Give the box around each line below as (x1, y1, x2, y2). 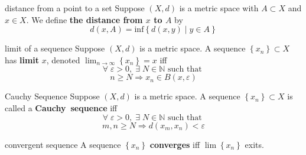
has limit (5, 53, 40, 66)
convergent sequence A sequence (5, 138, 121, 150)
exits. (245, 138, 264, 150)
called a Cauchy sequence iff (5, 101, 118, 114)
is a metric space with (179, 2, 259, 14)
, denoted (46, 53, 80, 66)
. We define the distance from (26, 13, 143, 25)
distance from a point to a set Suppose (5, 2, 145, 14)
